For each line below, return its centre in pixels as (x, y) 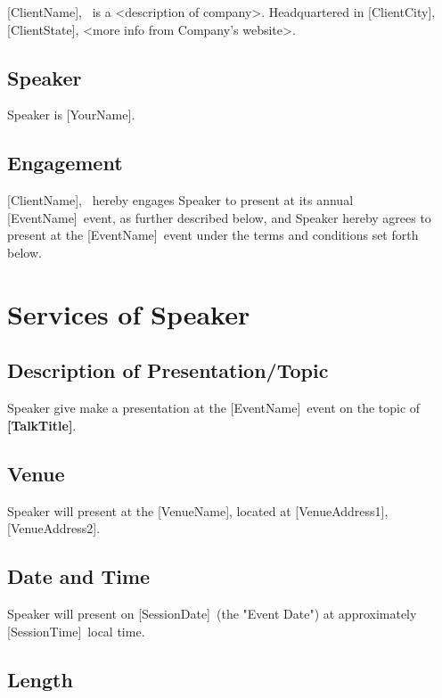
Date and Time (79, 576)
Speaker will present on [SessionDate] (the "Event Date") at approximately (212, 613)
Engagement (65, 163)
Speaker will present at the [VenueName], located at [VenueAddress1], (198, 510)
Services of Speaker (129, 313)
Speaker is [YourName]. (71, 115)
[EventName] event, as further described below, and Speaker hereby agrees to (219, 217)
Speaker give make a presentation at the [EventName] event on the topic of (214, 408)
